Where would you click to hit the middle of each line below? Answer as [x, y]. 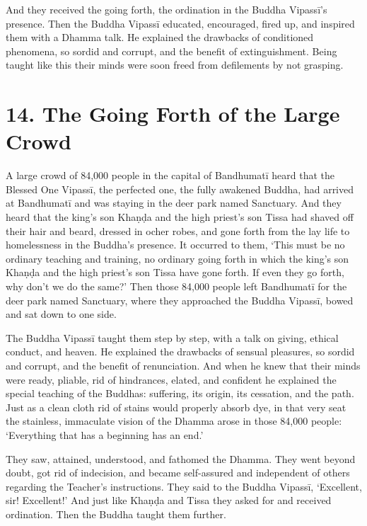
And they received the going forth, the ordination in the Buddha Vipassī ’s [167, 9]
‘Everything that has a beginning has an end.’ [105, 434]
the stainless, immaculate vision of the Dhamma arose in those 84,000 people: [174, 421]
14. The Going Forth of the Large [173, 114]
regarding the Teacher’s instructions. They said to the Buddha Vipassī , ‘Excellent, [184, 486]
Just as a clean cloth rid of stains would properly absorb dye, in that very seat [176, 407]
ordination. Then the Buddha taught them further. [116, 514]
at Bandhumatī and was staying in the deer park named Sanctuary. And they [174, 203]
